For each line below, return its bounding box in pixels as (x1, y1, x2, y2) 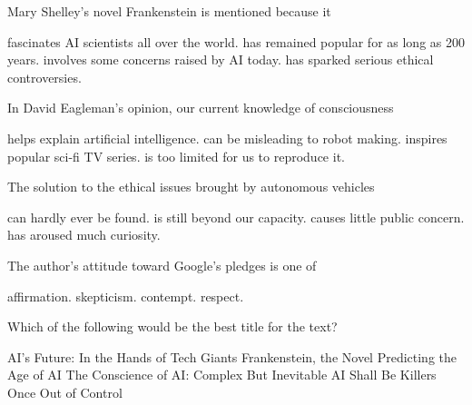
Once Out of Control (7, 382, 123, 401)
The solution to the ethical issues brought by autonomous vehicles (7, 177, 375, 196)
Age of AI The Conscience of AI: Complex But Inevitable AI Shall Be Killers (7, 365, 437, 384)
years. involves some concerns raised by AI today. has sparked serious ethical (7, 50, 434, 69)
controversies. (7, 67, 82, 86)
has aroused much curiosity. (7, 225, 161, 244)
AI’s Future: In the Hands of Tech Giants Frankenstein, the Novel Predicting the (7, 347, 457, 366)
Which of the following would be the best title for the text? (7, 317, 338, 336)
